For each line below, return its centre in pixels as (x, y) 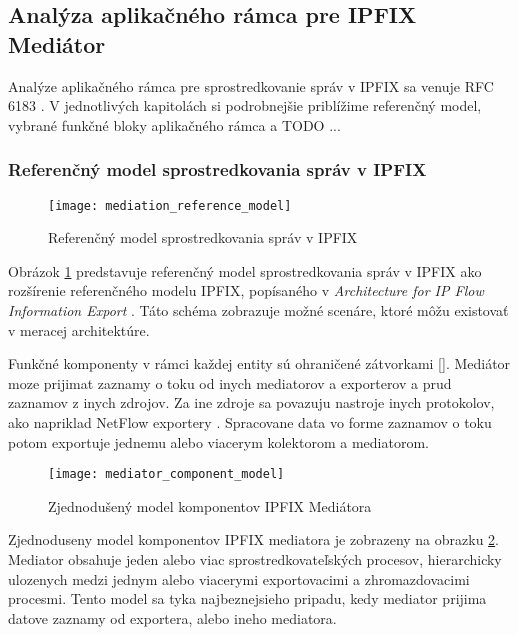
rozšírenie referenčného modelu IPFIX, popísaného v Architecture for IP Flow (246, 290)
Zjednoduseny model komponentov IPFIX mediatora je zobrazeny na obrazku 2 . (254, 539)
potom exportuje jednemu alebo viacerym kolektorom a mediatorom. (218, 441)
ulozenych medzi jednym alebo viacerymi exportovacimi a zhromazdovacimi (239, 578)
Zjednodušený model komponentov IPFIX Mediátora (210, 505)
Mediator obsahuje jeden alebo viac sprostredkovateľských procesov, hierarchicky (255, 559)
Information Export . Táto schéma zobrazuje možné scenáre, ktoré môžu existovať (258, 310)
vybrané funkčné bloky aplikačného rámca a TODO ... (174, 124)
